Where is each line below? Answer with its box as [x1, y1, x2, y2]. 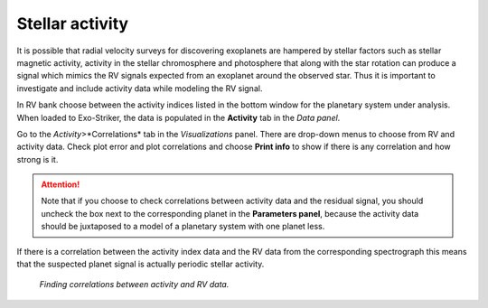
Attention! [41, 179, 80, 190]
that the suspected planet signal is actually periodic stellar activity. [16, 258, 265, 270]
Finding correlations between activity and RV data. [39, 279, 230, 290]
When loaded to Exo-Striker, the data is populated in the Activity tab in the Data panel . [16, 112, 341, 123]
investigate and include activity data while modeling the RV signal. [16, 82, 263, 94]
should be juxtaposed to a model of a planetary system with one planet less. [41, 221, 325, 232]
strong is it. [16, 154, 59, 164]
